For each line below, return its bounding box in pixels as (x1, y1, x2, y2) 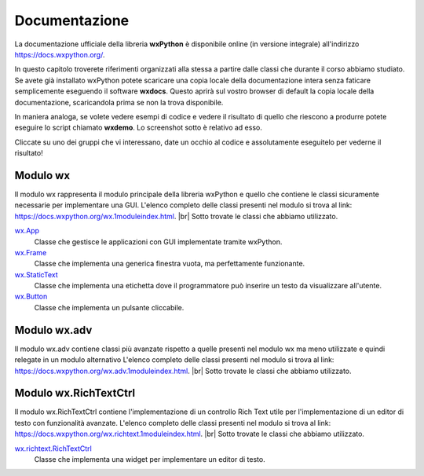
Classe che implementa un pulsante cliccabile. (34, 302, 185, 312)
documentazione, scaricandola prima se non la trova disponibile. (14, 97, 224, 107)
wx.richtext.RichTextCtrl (14, 444, 92, 453)
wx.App (14, 226, 39, 236)
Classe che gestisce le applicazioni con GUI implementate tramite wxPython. (34, 236, 283, 247)
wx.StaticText (14, 269, 58, 279)
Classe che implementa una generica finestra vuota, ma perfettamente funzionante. (34, 259, 305, 269)
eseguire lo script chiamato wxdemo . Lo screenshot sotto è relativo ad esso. (14, 123, 262, 133)
